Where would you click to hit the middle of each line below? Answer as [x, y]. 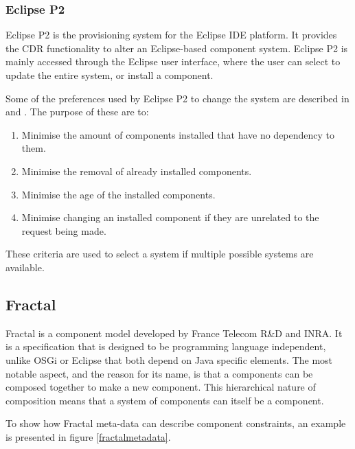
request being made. [64, 230]
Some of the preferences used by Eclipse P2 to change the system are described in [177, 98]
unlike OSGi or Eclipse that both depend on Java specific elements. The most [169, 359]
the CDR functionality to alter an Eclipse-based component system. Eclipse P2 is [177, 48]
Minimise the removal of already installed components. [137, 171]
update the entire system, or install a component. [110, 75]
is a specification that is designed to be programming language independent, [166, 346]
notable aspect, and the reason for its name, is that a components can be [159, 373]
